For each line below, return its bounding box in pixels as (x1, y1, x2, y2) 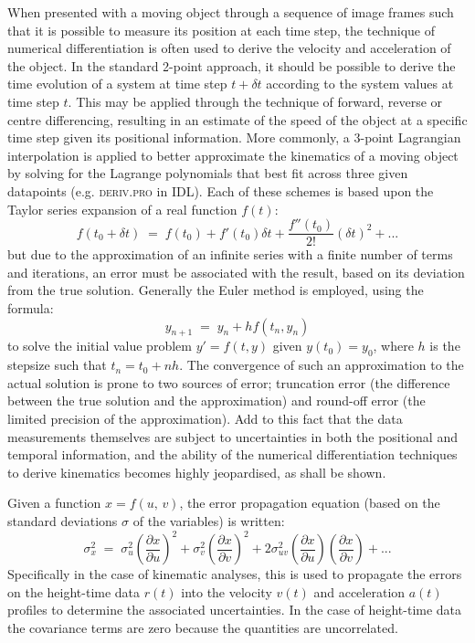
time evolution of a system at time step (7, 74, 227, 93)
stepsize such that (7, 355, 107, 374)
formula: (7, 298, 54, 317)
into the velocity (181, 582, 272, 601)
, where (373, 336, 414, 355)
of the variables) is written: (132, 511, 285, 530)
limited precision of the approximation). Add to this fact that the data (7, 408, 403, 427)
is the (429, 336, 460, 355)
